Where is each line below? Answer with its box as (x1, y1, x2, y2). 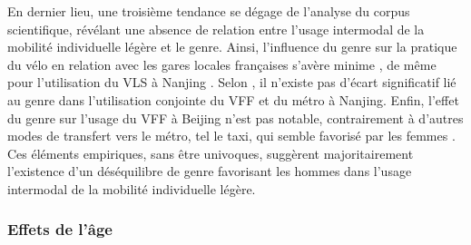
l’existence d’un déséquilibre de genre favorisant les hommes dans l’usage (7, 162, 412, 181)
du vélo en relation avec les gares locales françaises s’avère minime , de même (7, 54, 437, 73)
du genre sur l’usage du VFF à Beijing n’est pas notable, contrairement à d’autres (7, 108, 464, 127)
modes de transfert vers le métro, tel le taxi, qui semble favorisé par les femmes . (7, 126, 456, 145)
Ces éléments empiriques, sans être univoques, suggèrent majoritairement (7, 143, 414, 162)
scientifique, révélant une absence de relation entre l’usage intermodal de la (7, 19, 425, 38)
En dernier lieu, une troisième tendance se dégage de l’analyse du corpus (7, 2, 410, 20)
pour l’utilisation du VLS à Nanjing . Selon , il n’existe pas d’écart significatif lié (7, 73, 456, 92)
